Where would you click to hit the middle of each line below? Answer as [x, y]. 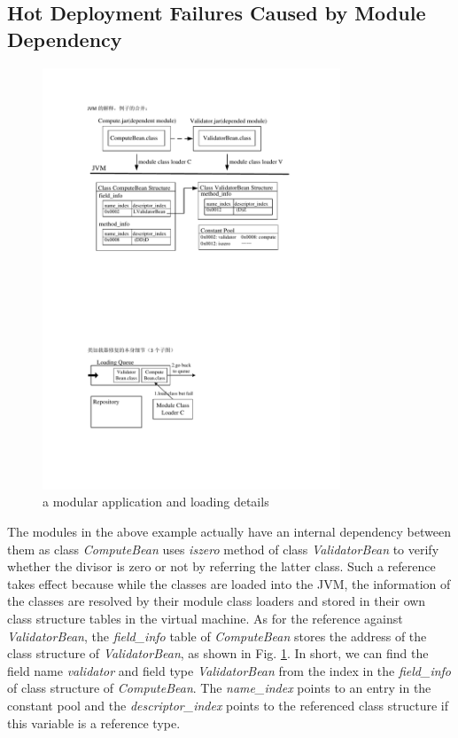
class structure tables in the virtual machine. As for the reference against [205, 618]
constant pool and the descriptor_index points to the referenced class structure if [228, 705]
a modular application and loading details [156, 502]
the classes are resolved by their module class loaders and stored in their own [217, 601]
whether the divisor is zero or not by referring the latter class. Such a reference [221, 566]
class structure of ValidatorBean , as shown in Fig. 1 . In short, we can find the [218, 653]
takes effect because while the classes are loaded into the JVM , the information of [229, 583]
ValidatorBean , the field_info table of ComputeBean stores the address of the [217, 636]
